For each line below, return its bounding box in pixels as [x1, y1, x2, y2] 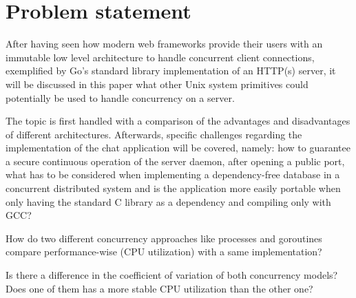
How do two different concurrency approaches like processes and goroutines [6, 231, 322, 245]
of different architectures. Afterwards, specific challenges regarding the [6, 127, 302, 141]
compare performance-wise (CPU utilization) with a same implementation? [6, 244, 322, 259]
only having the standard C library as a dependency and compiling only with [6, 194, 331, 209]
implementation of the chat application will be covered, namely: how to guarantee [6, 140, 350, 155]
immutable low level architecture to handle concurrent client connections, [6, 50, 315, 64]
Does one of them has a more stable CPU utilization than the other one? [6, 281, 313, 295]
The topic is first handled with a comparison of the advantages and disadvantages [6, 114, 350, 128]
